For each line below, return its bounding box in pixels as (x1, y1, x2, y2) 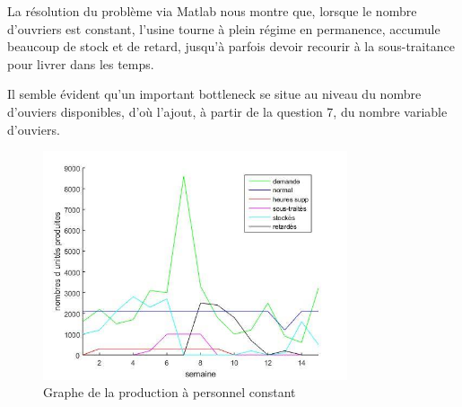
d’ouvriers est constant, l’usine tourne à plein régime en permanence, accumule (7, 19, 440, 38)
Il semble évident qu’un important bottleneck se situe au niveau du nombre (7, 84, 422, 103)
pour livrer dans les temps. (7, 54, 154, 73)
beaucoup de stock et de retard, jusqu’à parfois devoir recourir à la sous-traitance (7, 37, 455, 56)
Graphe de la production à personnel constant (43, 383, 296, 402)
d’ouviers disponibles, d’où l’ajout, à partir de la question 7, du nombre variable (7, 102, 448, 120)
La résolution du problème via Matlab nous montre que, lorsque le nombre (7, 2, 417, 20)
